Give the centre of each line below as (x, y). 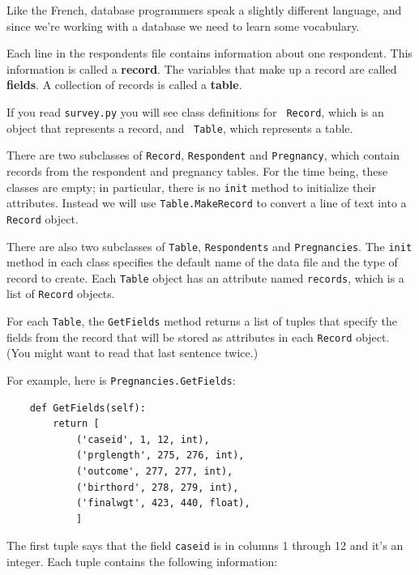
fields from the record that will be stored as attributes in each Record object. (198, 336)
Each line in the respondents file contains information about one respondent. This (209, 53)
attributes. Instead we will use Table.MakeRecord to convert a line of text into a (207, 203)
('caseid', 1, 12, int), (143, 439)
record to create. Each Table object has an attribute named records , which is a (205, 277)
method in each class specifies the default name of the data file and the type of (202, 262)
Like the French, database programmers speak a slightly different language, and (204, 10)
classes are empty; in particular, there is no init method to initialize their (191, 187)
